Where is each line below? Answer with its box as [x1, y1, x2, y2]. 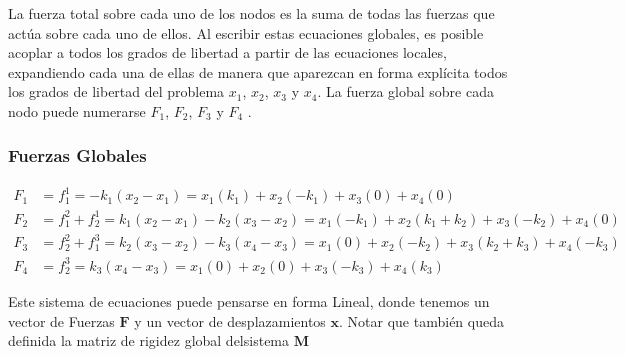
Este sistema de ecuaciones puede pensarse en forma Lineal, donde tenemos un [8, 290, 490, 311]
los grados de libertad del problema [8, 81, 225, 102]
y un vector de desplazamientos [134, 310, 326, 331]
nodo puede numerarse [8, 100, 146, 121]
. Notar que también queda [339, 310, 504, 331]
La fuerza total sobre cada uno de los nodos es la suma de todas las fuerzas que [8, 3, 495, 23]
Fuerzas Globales [8, 143, 147, 168]
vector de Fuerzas [8, 310, 115, 331]
